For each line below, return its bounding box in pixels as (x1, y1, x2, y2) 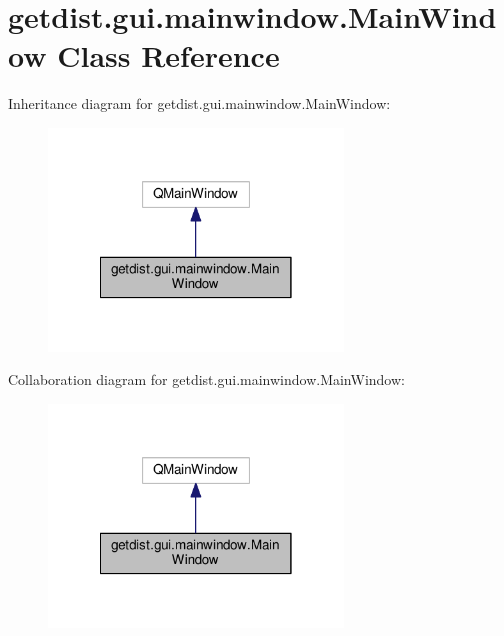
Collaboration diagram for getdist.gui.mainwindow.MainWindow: (8, 369, 405, 390)
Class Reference (57, 35, 280, 76)
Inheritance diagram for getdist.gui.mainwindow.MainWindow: (8, 93, 391, 114)
